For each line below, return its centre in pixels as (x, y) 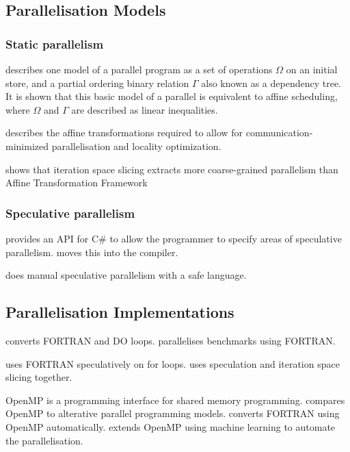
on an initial (312, 69)
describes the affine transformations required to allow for (124, 133)
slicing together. (39, 377)
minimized (27, 146)
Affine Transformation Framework (77, 183)
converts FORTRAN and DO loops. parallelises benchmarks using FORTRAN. (171, 340)
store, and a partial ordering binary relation (97, 83)
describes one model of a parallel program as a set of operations (139, 69)
